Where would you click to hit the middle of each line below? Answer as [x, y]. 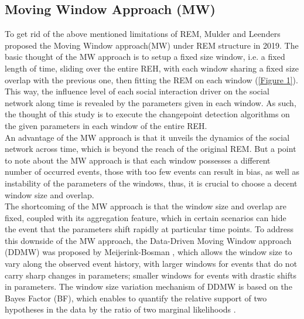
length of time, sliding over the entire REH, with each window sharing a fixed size [152, 68]
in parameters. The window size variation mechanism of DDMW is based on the [148, 286]
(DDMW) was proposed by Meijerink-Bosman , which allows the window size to [148, 252]
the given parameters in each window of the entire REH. [106, 125]
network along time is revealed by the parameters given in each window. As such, [151, 102]
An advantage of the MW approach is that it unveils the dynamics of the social [147, 137]
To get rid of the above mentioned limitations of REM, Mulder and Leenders [143, 34]
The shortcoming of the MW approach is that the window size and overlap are [146, 206]
